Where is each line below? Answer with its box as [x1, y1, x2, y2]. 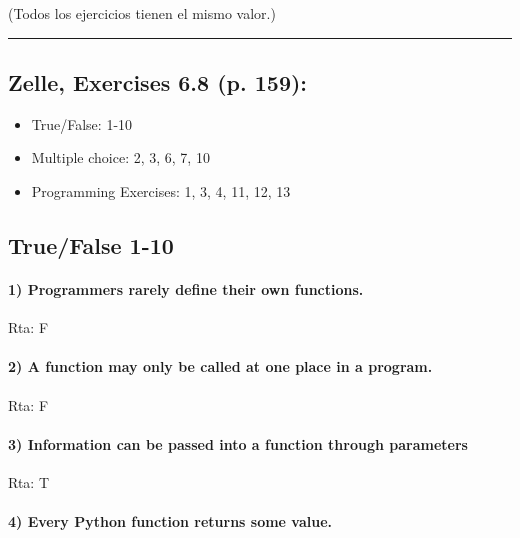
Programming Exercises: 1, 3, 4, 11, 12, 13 [31, 180, 291, 201]
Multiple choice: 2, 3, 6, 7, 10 [31, 147, 210, 168]
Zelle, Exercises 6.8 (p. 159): [8, 66, 308, 97]
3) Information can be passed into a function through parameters [8, 433, 468, 454]
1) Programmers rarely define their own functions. [8, 278, 364, 299]
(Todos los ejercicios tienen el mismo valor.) [8, 3, 276, 23]
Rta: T [8, 471, 50, 492]
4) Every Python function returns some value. [8, 511, 333, 532]
